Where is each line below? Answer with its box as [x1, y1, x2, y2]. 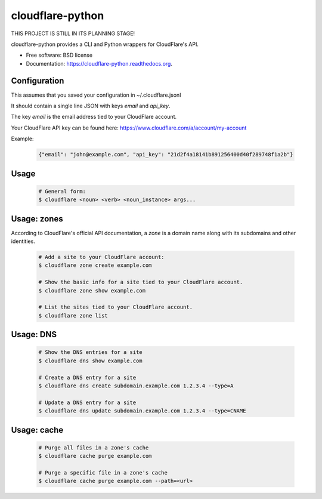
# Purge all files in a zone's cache [38, 444, 149, 451]
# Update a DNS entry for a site [38, 399, 137, 406]
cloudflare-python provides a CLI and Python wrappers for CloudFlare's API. [11, 41, 199, 48]
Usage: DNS [11, 329, 57, 340]
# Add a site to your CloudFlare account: [38, 254, 165, 261]
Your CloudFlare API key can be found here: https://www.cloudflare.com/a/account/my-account [11, 124, 247, 131]
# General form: [38, 188, 86, 195]
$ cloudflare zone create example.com [38, 262, 152, 269]
